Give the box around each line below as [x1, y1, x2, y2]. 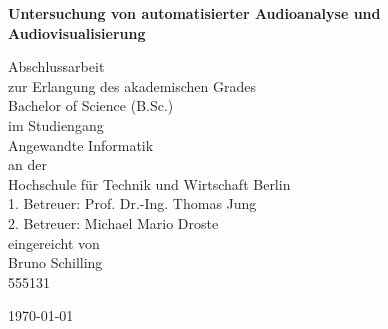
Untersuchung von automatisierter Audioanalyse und [8, 3, 381, 23]
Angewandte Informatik [8, 134, 154, 155]
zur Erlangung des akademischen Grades [8, 75, 256, 96]
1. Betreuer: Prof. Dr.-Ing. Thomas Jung [8, 193, 257, 214]
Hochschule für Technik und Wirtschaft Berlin [8, 173, 291, 194]
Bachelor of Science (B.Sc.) [8, 95, 174, 116]
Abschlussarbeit [8, 56, 105, 77]
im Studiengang [8, 114, 104, 135]
